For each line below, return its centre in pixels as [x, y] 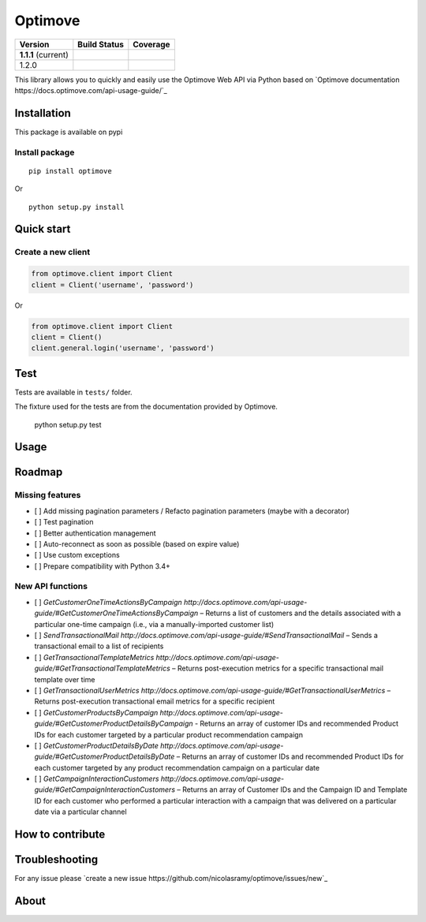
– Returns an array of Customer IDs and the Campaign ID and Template [292, 789]
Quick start [43, 229]
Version [34, 44]
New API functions [51, 586]
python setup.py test [68, 424]
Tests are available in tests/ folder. [74, 392]
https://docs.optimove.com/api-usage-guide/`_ [91, 90]
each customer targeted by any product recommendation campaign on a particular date [177, 767]
